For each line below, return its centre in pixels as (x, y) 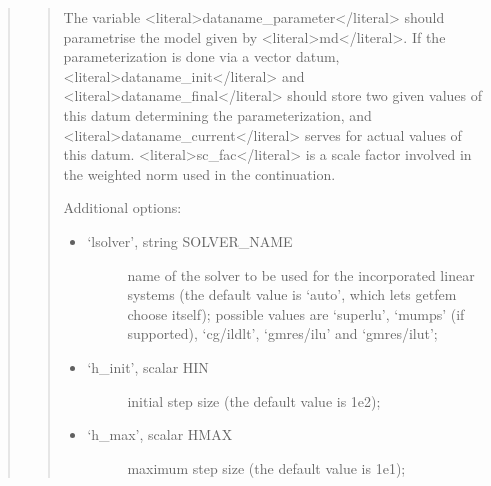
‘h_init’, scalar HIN (148, 366)
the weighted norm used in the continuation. (199, 173)
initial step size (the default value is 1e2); (254, 400)
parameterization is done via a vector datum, (201, 56)
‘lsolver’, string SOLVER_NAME (190, 240)
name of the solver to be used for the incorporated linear (301, 274)
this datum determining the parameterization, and (217, 114)
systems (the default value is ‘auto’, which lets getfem (292, 294)
